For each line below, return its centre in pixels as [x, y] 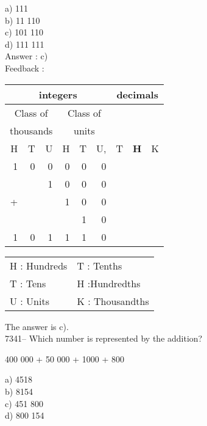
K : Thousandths [113, 301]
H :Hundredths [109, 283]
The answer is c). [37, 326]
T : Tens [28, 283]
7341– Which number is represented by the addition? [104, 338]
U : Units [30, 301]
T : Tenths [100, 265]
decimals [137, 94]
